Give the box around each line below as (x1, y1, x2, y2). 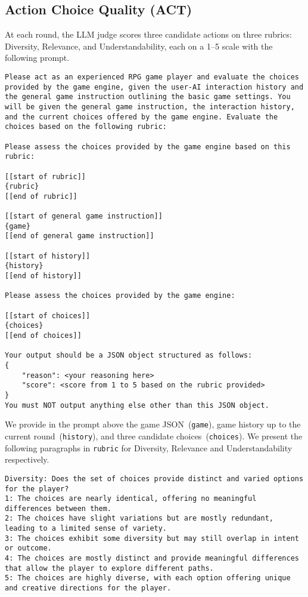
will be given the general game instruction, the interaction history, (5, 102, 295, 111)
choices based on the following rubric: (5, 122, 167, 131)
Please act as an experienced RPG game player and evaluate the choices (5, 72, 299, 81)
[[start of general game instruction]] (5, 212, 163, 221)
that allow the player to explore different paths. (5, 564, 214, 573)
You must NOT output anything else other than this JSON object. (5, 401, 269, 410)
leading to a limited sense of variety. (5, 524, 167, 533)
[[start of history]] (5, 251, 91, 260)
